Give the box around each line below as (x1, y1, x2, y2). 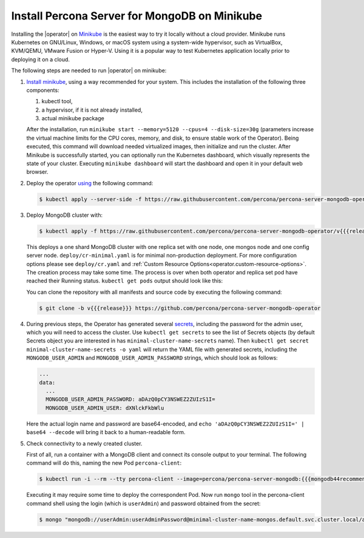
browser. (26, 168, 49, 175)
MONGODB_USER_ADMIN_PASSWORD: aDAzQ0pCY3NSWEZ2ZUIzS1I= (45, 396, 215, 403)
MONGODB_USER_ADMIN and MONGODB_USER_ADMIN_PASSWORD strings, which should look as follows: (26, 354, 278, 361)
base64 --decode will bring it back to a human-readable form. (26, 429, 186, 436)
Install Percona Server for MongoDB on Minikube (11, 9, 263, 22)
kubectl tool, (41, 98, 73, 105)
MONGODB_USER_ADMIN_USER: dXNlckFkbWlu (45, 404, 164, 411)
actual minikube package (41, 115, 104, 122)
